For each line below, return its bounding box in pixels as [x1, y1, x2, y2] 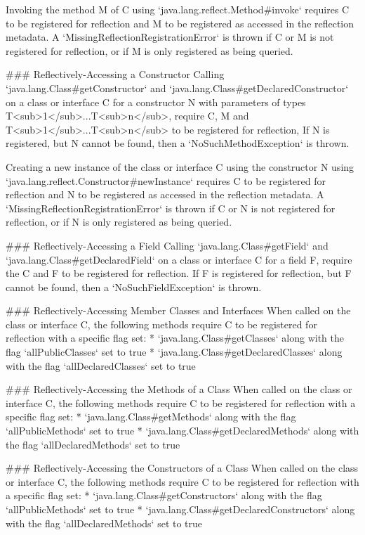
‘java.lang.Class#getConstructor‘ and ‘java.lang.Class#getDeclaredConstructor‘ [6, 80, 349, 95]
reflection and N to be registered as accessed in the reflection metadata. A [6, 187, 324, 202]
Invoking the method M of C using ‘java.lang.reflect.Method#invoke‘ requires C [6, 2, 350, 16]
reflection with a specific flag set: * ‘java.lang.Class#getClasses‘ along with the [6, 330, 344, 345]
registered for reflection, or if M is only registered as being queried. [6, 43, 293, 58]
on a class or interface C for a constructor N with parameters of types [6, 94, 306, 109]
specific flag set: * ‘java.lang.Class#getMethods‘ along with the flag [6, 409, 296, 424]
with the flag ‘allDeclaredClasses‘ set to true [6, 358, 196, 373]
